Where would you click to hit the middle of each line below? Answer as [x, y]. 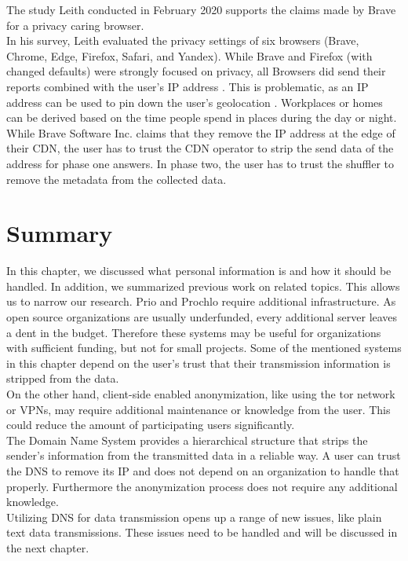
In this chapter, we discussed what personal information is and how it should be [199, 271]
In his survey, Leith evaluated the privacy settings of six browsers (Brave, [183, 40]
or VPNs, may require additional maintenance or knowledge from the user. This [199, 409]
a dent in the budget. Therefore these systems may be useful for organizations [194, 332]
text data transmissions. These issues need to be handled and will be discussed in [202, 532]
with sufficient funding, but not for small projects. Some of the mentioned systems [204, 348]
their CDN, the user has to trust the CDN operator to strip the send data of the [200, 148]
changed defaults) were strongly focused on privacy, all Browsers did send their [196, 71]
